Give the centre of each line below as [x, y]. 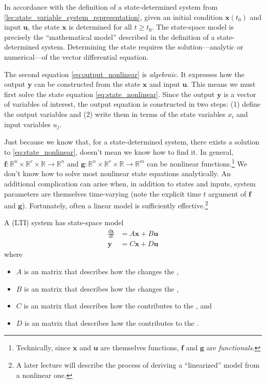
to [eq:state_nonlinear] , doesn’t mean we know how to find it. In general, [119, 151]
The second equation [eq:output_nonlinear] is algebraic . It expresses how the [124, 74]
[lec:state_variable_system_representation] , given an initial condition [114, 17]
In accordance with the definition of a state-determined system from [111, 7]
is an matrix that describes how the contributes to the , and [118, 306]
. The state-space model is [193, 27]
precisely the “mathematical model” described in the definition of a [109, 37]
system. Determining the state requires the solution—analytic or [142, 47]
